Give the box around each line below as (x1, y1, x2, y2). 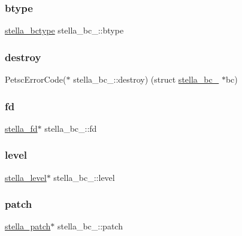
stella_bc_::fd (44, 122, 97, 134)
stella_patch (5, 220, 51, 232)
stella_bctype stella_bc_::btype (5, 24, 124, 37)
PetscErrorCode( (5, 73, 66, 86)
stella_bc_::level (53, 171, 115, 183)
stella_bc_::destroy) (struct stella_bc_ (73, 73, 219, 86)
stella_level (5, 171, 47, 183)
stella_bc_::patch (57, 220, 123, 232)
